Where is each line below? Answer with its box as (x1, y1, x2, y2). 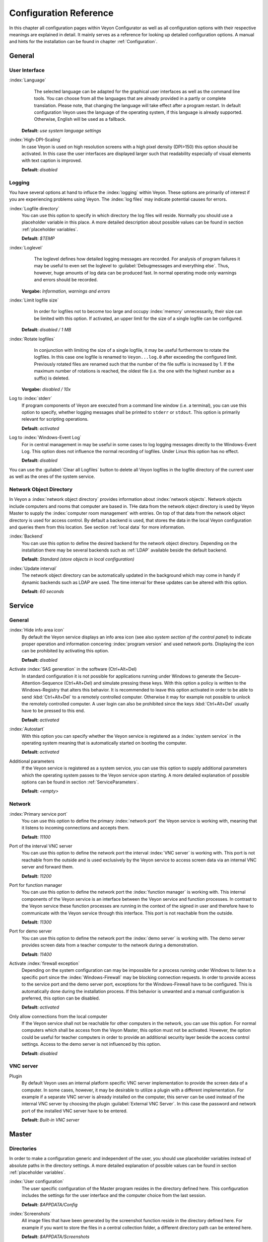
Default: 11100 (21, 834, 51, 840)
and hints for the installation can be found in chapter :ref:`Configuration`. (9, 39, 158, 45)
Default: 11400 (21, 951, 52, 957)
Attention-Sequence (21, 680, 63, 686)
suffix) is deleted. (34, 375, 69, 381)
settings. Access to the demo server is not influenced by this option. (21, 1041, 161, 1047)
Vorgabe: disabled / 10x (21, 386, 71, 392)
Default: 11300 (21, 919, 52, 925)
